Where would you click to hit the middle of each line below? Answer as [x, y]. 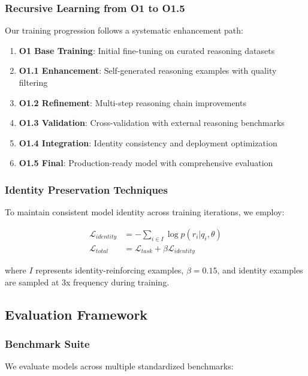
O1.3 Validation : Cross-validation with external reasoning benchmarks [152, 123]
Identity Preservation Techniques [86, 189]
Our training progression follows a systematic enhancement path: [124, 30]
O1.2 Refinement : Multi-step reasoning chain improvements [132, 102]
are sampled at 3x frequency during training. [87, 282]
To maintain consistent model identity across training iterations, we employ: [145, 212]
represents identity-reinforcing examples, [110, 270]
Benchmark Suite [47, 343]
